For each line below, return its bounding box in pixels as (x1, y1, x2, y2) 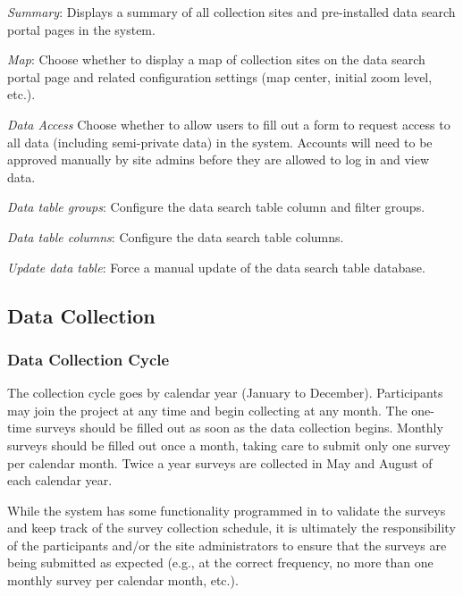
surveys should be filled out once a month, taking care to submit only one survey (7, 435, 450, 454)
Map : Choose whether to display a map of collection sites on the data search (7, 50, 425, 69)
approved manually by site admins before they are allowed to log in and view (7, 150, 429, 169)
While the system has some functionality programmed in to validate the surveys (7, 500, 446, 519)
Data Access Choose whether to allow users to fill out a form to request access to (7, 114, 450, 133)
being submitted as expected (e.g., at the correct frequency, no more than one (7, 553, 434, 572)
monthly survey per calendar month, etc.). (7, 571, 239, 590)
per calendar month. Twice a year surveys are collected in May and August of (7, 453, 433, 472)
